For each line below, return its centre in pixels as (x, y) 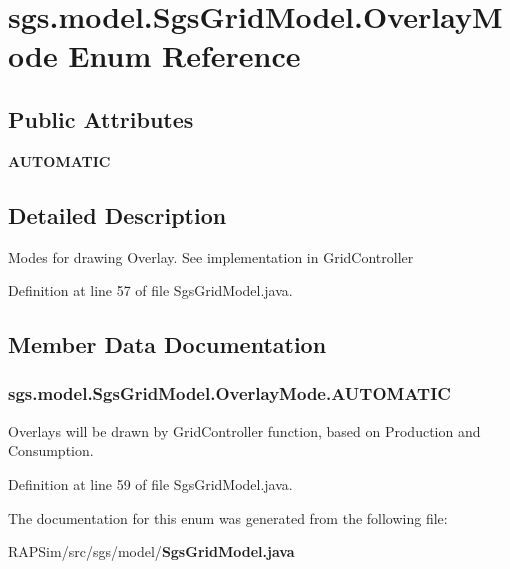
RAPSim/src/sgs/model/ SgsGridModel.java (151, 551)
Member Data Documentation (167, 344)
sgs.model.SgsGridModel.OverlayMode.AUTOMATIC (229, 393)
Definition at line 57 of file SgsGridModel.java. (150, 290)
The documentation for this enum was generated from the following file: (228, 517)
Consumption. (51, 450)
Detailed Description (117, 214)
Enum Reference (184, 55)
